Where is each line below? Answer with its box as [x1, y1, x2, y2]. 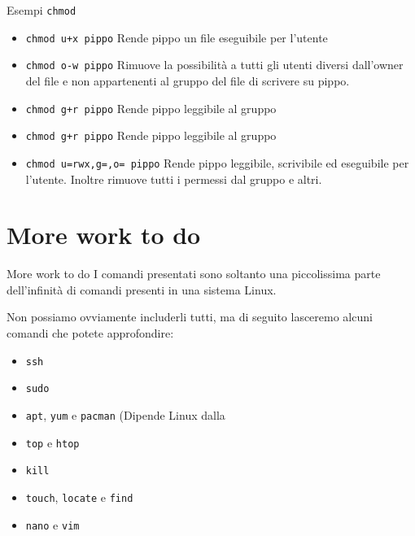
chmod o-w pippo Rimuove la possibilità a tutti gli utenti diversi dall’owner [25, 56, 404, 73]
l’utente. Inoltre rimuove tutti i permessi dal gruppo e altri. [25, 170, 322, 187]
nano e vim [25, 516, 80, 533]
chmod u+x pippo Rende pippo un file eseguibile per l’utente [25, 28, 328, 46]
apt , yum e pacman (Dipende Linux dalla [25, 406, 225, 423]
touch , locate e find [25, 488, 133, 505]
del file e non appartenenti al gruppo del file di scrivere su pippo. [25, 72, 350, 89]
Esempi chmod [7, 2, 76, 18]
